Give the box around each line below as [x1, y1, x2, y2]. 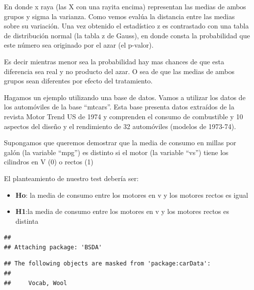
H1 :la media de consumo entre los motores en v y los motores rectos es [15, 206, 229, 216]
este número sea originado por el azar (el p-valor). [4, 40, 154, 50]
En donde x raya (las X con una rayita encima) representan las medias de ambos [4, 1, 246, 11]
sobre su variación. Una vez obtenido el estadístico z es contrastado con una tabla [4, 21, 249, 31]
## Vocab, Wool [4, 279, 67, 287]
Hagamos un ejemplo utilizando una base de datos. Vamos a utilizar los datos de [4, 92, 246, 102]
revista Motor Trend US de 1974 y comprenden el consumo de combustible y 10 [4, 111, 243, 121]
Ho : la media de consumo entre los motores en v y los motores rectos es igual [15, 189, 248, 200]
